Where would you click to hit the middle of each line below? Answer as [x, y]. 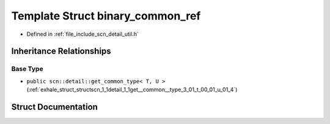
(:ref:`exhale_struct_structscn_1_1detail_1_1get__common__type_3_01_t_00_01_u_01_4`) [132, 90]
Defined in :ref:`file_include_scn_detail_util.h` [82, 34]
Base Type [27, 69]
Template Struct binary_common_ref [106, 16]
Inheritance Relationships [61, 51]
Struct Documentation [54, 107]
